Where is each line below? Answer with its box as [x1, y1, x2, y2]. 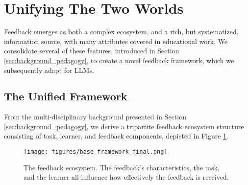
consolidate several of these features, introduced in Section [4, 46, 179, 56]
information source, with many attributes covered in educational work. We [4, 36, 228, 46]
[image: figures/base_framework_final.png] [24, 148, 168, 156]
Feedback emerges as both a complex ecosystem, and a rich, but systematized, [4, 26, 239, 37]
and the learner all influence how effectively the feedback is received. [24, 172, 229, 182]
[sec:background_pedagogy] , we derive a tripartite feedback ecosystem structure [4, 121, 244, 131]
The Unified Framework [4, 89, 127, 104]
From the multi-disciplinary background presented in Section [4, 112, 186, 122]
